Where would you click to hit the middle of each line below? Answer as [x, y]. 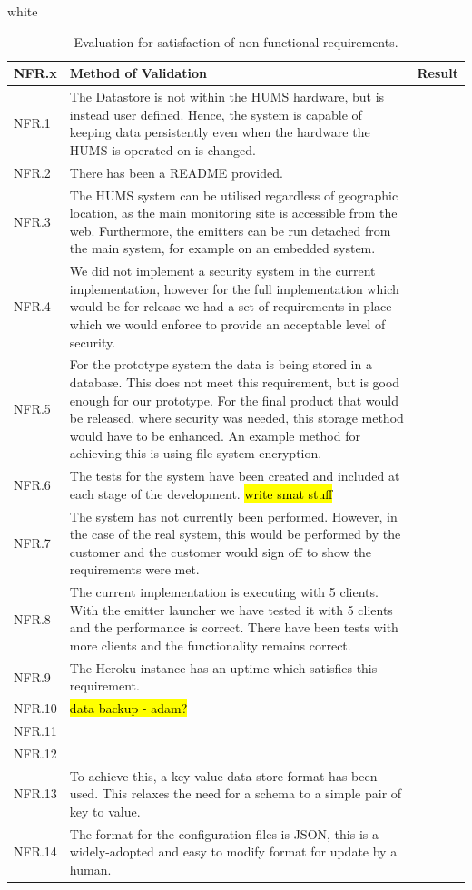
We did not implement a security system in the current [222, 271]
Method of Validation [138, 73]
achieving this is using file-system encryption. [196, 453]
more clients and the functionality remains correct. [210, 645]
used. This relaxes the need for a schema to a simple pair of [236, 793]
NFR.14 [35, 851]
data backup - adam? [128, 708]
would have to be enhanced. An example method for [215, 435]
